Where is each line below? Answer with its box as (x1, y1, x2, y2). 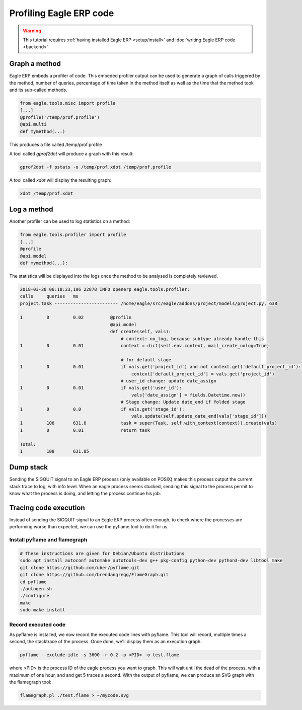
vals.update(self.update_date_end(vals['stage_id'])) (131, 413, 267, 419)
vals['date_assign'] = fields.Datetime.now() (131, 392, 246, 398)
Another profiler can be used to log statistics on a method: (9, 218, 130, 224)
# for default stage (120, 357, 172, 362)
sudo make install (20, 607, 65, 613)
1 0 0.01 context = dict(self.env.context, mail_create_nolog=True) (20, 343, 269, 349)
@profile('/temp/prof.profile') (20, 114, 100, 120)
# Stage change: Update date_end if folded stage (120, 399, 246, 405)
